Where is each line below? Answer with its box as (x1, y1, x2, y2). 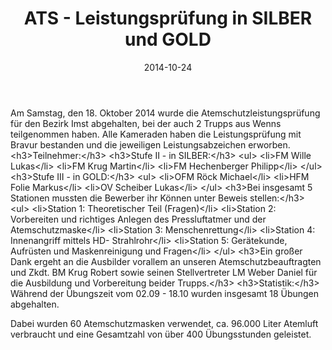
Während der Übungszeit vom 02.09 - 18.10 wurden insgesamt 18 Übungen (10, 287, 320, 299)
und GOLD (124, 28, 212, 51)
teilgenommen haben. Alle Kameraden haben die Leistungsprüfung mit (10, 128, 302, 140)
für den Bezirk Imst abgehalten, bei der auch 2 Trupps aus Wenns (10, 117, 282, 129)
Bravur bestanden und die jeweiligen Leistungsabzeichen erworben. (10, 138, 291, 151)
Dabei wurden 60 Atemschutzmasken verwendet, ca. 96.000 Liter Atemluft (10, 317, 319, 329)
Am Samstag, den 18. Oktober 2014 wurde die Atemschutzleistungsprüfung (10, 107, 321, 119)
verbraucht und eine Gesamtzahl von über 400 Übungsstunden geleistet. (10, 328, 312, 340)
